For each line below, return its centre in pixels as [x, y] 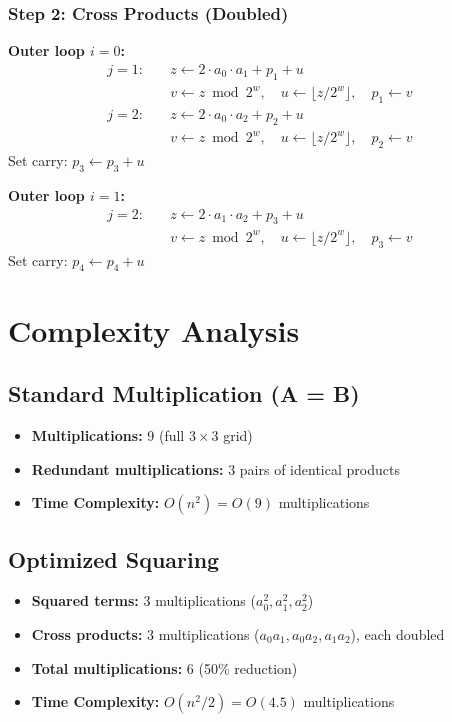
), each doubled [397, 634]
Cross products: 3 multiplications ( [145, 634]
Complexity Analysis [154, 329]
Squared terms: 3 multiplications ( [143, 600]
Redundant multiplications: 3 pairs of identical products [215, 468]
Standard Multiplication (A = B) [184, 393]
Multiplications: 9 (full [108, 435]
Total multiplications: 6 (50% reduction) [164, 667]
